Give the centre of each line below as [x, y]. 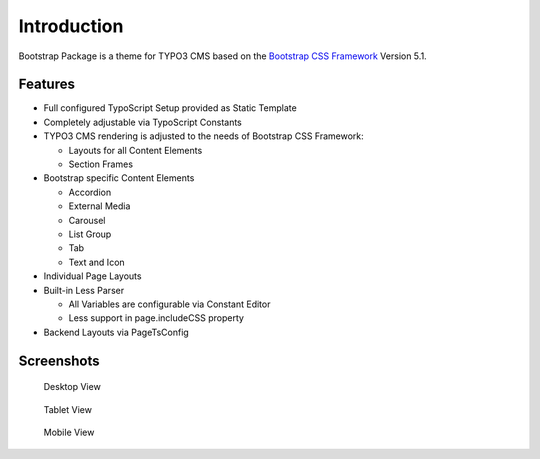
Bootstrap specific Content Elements [119, 178]
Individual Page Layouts [92, 276]
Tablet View [67, 409]
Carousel [87, 220]
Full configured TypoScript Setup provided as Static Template [170, 108]
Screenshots [59, 360]
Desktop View [72, 387]
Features [46, 84]
